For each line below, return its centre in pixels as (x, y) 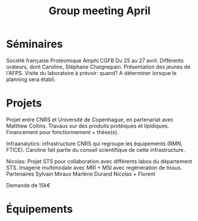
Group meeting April (100, 11)
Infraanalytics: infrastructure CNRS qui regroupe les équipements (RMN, (94, 144)
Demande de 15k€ (28, 185)
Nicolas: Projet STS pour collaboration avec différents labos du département (99, 161)
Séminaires (35, 44)
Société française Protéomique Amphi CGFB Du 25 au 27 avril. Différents (95, 60)
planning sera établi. (31, 79)
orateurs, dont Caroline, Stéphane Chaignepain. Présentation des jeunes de (98, 67)
